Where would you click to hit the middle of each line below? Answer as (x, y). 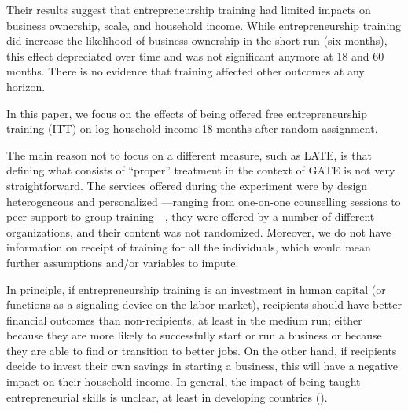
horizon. (26, 86)
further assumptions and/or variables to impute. (123, 262)
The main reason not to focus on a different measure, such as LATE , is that (189, 154)
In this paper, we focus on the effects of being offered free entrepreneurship (187, 113)
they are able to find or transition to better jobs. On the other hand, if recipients (202, 350)
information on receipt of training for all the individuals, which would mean (189, 247)
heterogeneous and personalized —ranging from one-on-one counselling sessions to (204, 201)
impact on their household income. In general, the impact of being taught (184, 382)
